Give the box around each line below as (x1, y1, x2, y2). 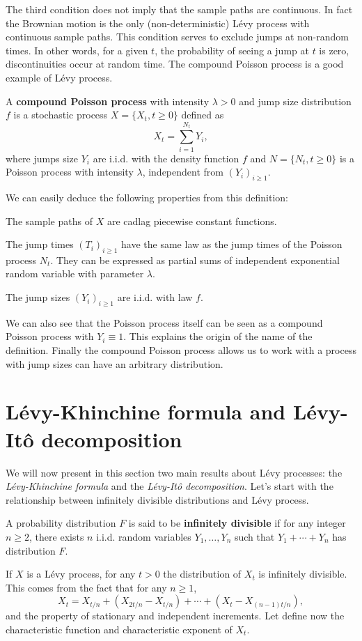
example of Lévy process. (6, 70, 113, 84)
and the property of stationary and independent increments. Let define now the (6, 608, 345, 623)
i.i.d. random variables (96, 529, 191, 543)
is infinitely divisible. (258, 566, 347, 581)
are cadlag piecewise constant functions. (107, 213, 277, 228)
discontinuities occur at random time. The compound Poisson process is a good (6, 56, 344, 71)
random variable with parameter (6, 266, 144, 281)
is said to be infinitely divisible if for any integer (128, 516, 346, 530)
